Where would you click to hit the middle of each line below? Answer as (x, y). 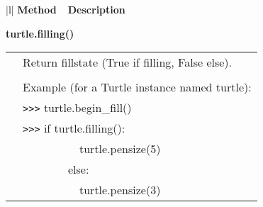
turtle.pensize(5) (120, 149)
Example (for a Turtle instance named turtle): (137, 87)
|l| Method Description (66, 9)
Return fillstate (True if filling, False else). (128, 62)
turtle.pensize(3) (120, 190)
